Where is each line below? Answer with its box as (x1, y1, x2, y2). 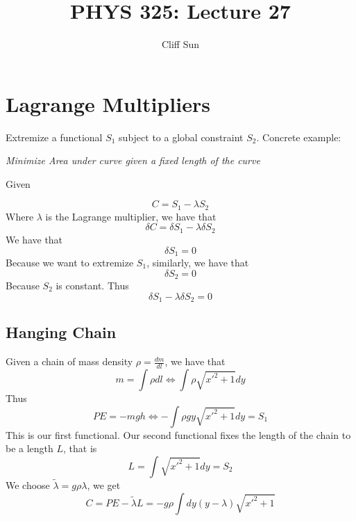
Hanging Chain (6, 321, 117, 343)
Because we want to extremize (6, 255, 134, 269)
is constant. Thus (56, 278, 129, 293)
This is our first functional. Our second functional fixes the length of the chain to (6, 427, 351, 442)
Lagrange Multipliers (6, 89, 210, 118)
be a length (6, 441, 53, 456)
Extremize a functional (6, 129, 103, 144)
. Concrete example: (256, 129, 341, 144)
